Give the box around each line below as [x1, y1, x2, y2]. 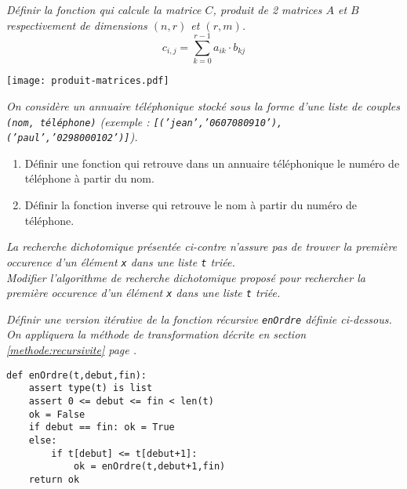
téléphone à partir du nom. [24, 170, 154, 187]
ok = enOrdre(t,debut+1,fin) [73, 461, 226, 473]
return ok [28, 473, 80, 485]
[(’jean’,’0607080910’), [153, 117, 283, 129]
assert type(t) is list [28, 382, 153, 394]
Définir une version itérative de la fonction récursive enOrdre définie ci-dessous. [6, 310, 392, 327]
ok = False [28, 408, 85, 420]
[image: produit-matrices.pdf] [6, 75, 169, 87]
